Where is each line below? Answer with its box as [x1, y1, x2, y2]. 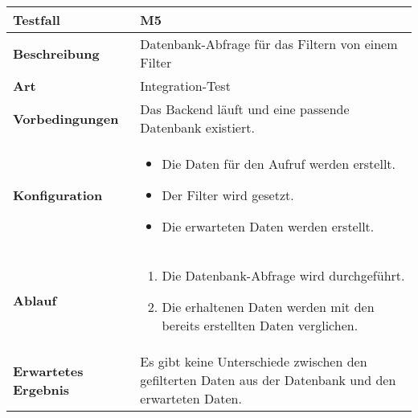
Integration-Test [140, 76, 231, 95]
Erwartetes [13, 361, 84, 380]
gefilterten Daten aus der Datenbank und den [140, 371, 396, 389]
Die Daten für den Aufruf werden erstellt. [162, 154, 395, 173]
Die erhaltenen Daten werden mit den [162, 297, 375, 316]
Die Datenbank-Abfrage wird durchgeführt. [162, 266, 405, 285]
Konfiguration [13, 186, 103, 204]
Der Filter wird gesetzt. [162, 186, 294, 204]
